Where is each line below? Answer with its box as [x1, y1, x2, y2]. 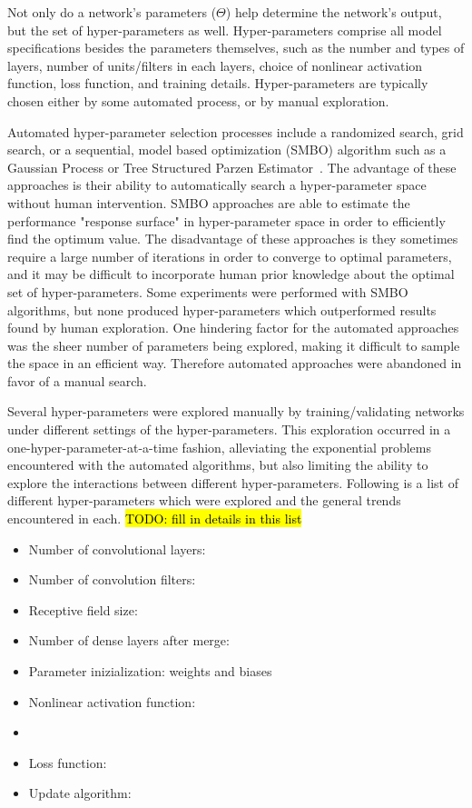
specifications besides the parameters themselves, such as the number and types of [7, 38, 465, 57]
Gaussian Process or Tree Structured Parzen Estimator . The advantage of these [7, 157, 457, 176]
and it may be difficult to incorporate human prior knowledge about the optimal [7, 264, 455, 284]
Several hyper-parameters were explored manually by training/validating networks [7, 402, 465, 421]
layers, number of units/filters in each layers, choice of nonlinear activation [7, 55, 423, 75]
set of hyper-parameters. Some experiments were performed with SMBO [7, 282, 408, 301]
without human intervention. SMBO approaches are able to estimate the [7, 193, 410, 212]
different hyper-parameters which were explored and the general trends [7, 491, 401, 510]
